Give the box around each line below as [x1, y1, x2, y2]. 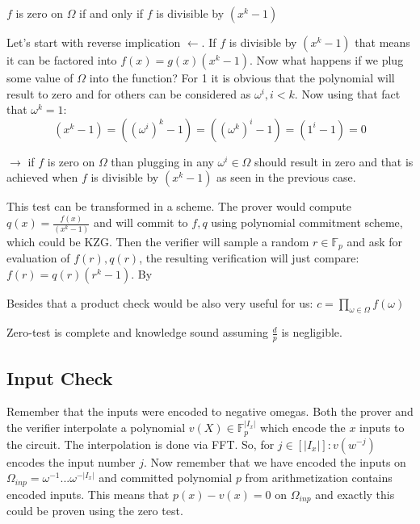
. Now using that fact [294, 85, 401, 102]
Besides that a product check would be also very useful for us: [6, 294, 313, 311]
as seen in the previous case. [216, 169, 356, 186]
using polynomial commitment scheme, [211, 214, 403, 231]
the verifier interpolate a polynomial [6, 419, 186, 436]
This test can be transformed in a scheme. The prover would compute [6, 198, 352, 215]
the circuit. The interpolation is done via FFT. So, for [6, 435, 275, 452]
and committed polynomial [99, 469, 233, 486]
